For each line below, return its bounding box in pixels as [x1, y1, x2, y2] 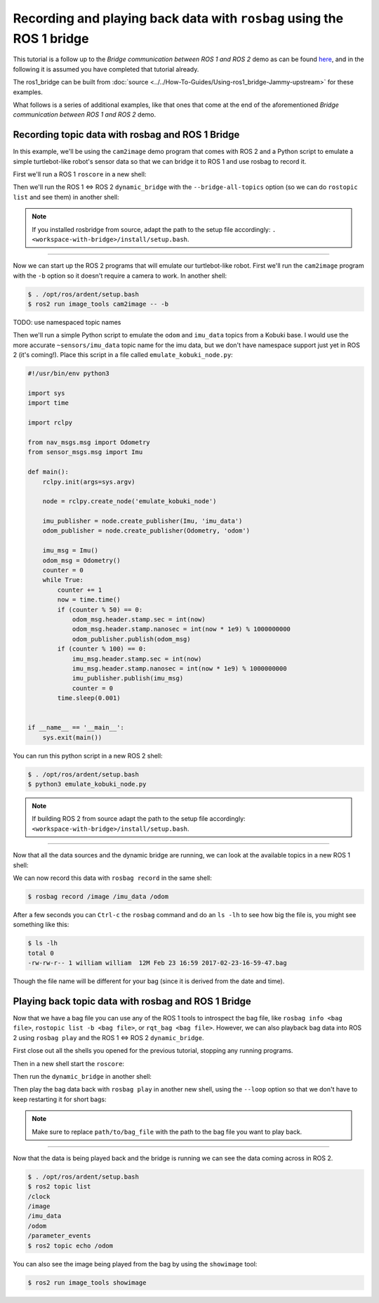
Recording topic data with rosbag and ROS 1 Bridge [13, 129, 240, 141]
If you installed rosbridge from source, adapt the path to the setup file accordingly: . [32, 225, 277, 233]
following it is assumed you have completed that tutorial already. [13, 65, 199, 73]
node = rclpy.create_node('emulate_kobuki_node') [42, 498, 217, 505]
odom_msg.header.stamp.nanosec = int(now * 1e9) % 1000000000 [72, 625, 291, 633]
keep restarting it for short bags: [13, 1095, 107, 1103]
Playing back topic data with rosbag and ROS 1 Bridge [13, 995, 252, 1007]
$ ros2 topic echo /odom [27, 1241, 114, 1250]
